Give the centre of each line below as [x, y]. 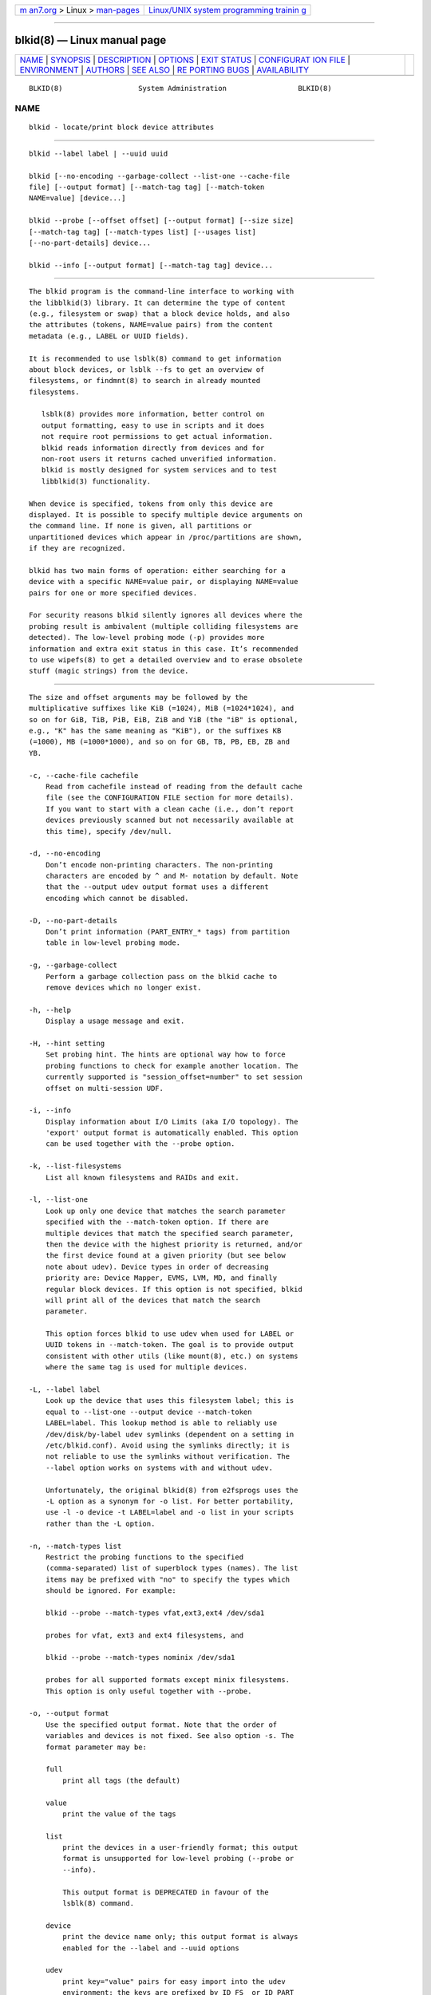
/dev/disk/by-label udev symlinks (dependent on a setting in [170, 1434]
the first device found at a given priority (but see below [166, 1256]
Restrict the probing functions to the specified [144, 1557]
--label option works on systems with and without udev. [159, 1468]
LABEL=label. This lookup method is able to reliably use [161, 1423]
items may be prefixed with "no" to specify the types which [168, 1579]
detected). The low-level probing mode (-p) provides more [147, 638]
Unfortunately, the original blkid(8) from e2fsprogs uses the [172, 1490]
